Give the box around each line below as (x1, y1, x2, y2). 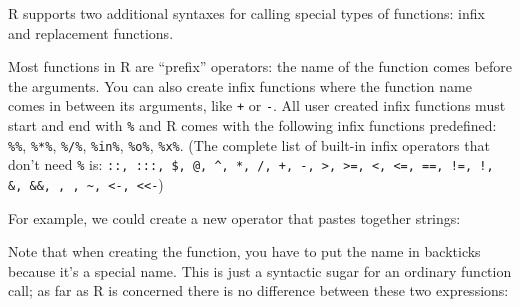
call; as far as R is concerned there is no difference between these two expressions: (8, 280, 509, 301)
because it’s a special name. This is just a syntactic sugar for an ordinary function (8, 260, 512, 281)
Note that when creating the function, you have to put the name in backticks (8, 241, 481, 262)
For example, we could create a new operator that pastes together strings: (8, 207, 461, 228)
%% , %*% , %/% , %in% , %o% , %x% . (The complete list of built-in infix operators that (8, 134, 490, 155)
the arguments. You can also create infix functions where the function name (8, 75, 472, 96)
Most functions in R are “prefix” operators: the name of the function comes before (8, 56, 512, 77)
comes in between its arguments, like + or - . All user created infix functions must (8, 95, 506, 116)
